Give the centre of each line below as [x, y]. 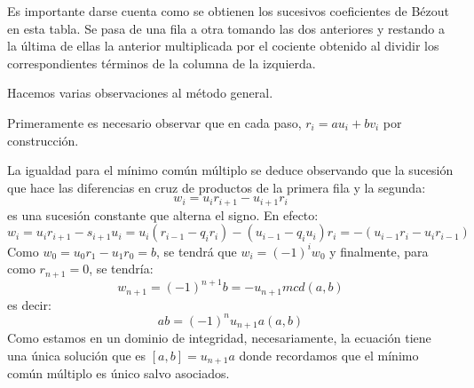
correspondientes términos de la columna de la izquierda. [162, 63]
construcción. [43, 140]
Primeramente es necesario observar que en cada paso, [154, 122]
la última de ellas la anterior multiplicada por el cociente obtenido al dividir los [223, 46]
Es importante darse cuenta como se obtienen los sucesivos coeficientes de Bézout [228, 11]
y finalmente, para [379, 251]
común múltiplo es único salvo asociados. [118, 373]
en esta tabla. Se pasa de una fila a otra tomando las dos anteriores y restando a [226, 28]
